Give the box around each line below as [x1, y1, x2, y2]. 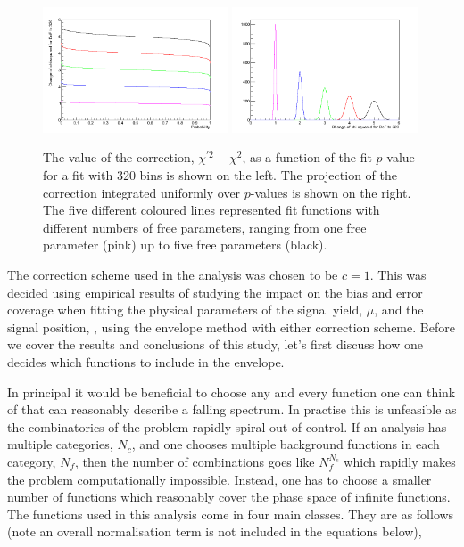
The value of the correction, [43, 148, 195, 167]
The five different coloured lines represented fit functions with [43, 200, 380, 219]
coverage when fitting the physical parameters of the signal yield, [7, 300, 363, 319]
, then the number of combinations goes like [75, 452, 315, 470]
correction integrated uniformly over [43, 183, 241, 201]
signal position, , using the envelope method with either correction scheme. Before [7, 317, 455, 336]
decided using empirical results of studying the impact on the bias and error [7, 282, 423, 301]
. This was [369, 265, 427, 284]
